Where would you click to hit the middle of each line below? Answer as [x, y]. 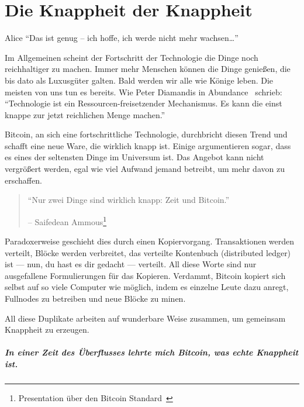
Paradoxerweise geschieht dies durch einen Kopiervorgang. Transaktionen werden [150, 241]
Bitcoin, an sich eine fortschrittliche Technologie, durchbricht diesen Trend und [146, 134]
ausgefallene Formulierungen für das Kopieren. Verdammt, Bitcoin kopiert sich [145, 275]
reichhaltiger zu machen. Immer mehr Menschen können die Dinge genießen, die [148, 69]
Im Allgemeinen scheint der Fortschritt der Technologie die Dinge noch [132, 57]
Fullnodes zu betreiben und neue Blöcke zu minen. [95, 299]
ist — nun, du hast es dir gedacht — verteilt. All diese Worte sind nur [131, 264]
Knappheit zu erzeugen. [47, 330]
